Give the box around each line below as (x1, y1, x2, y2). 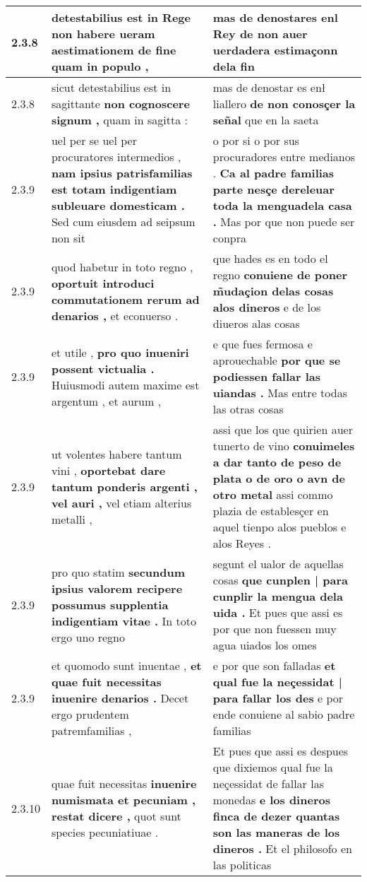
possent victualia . (51, 360, 155, 377)
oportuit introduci (51, 274, 155, 291)
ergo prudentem (51, 706, 129, 722)
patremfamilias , (51, 722, 132, 739)
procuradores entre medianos (212, 148, 356, 165)
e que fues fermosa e (212, 336, 313, 352)
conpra (212, 230, 246, 246)
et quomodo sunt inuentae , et (51, 657, 202, 674)
